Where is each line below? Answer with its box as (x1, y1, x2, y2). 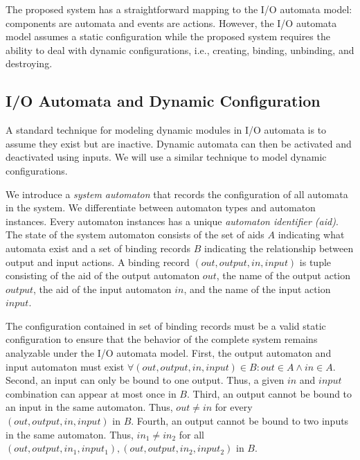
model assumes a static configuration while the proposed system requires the (6, 29, 330, 44)
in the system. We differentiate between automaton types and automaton (6, 200, 316, 215)
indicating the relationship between (204, 240, 354, 255)
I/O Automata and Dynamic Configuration (6, 90, 321, 112)
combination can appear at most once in (6, 386, 177, 400)
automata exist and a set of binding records (6, 240, 191, 255)
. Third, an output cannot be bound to (186, 386, 352, 400)
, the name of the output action (216, 268, 351, 283)
